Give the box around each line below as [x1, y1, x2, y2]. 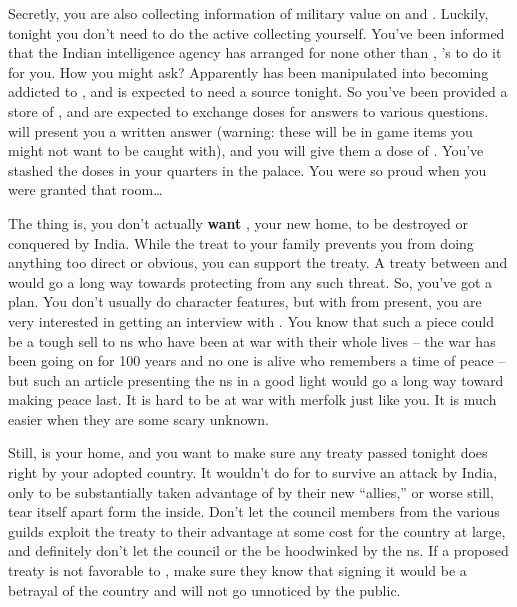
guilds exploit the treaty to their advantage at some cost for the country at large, [8, 520, 506, 541]
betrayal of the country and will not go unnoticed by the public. [8, 579, 401, 600]
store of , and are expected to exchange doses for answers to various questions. [8, 100, 489, 121]
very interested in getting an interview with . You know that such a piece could [8, 310, 494, 331]
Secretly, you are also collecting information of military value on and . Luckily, [8, 3, 489, 23]
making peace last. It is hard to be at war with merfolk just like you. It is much [8, 389, 497, 410]
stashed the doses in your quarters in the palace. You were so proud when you [8, 159, 487, 180]
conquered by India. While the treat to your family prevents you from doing [8, 232, 474, 253]
